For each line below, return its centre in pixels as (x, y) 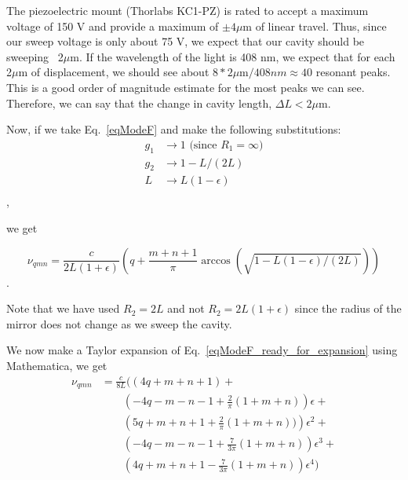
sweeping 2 (35, 56)
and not (186, 308)
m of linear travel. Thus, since (315, 26)
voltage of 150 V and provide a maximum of (113, 26)
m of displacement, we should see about (114, 72)
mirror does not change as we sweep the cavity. (119, 323)
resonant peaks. (353, 72)
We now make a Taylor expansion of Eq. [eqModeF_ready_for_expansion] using (202, 350)
